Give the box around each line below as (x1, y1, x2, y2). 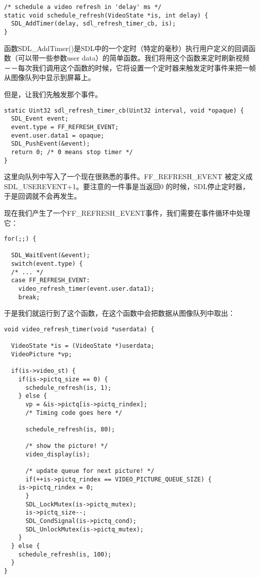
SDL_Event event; (11, 115, 68, 123)
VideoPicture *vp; (11, 350, 72, 358)
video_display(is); (25, 450, 90, 458)
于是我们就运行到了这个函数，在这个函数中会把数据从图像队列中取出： (4, 308, 235, 318)
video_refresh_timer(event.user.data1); (18, 285, 154, 293)
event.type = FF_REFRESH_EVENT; (11, 123, 119, 131)
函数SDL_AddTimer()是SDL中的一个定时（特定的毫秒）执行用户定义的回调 (4, 43, 248, 53)
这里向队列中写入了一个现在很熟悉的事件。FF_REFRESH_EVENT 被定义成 (4, 171, 253, 182)
